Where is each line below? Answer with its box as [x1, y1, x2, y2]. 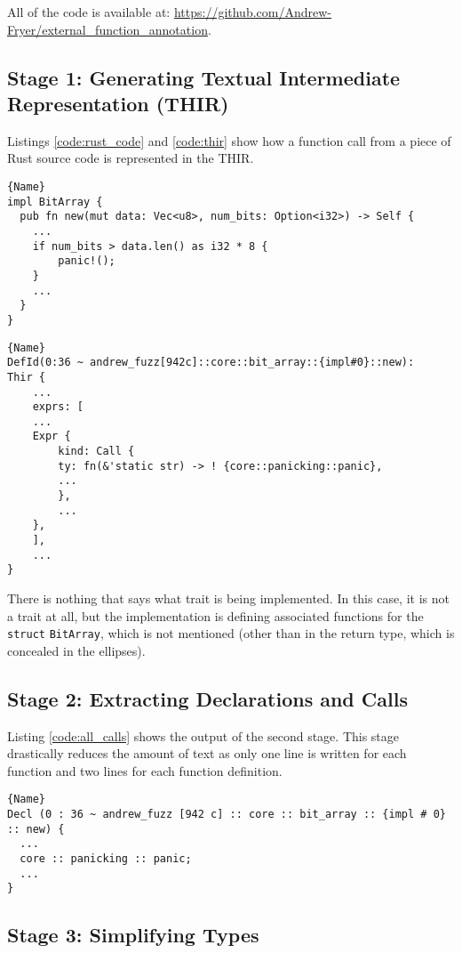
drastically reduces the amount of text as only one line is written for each [7, 744, 407, 763]
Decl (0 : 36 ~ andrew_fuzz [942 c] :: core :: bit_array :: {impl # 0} [7, 808, 446, 821]
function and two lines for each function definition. [7, 761, 283, 779]
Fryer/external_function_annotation [7, 20, 208, 38]
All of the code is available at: [7, 3, 171, 20]
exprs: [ [32, 400, 84, 414]
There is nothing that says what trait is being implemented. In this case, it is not [7, 589, 450, 608]
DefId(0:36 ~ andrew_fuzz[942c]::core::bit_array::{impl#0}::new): [7, 356, 415, 369]
